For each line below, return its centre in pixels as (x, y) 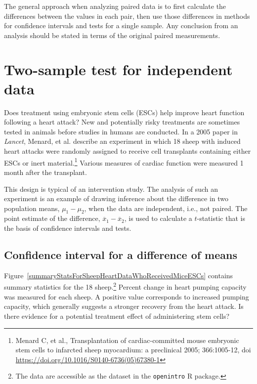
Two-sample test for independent (118, 69)
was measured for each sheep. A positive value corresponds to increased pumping (127, 296)
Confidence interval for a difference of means (121, 255)
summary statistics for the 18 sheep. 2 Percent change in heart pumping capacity (125, 286)
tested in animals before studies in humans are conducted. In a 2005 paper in (121, 131)
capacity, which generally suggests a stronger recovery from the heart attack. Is (124, 306)
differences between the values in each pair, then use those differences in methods (127, 16)
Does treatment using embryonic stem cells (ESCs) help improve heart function (124, 112)
